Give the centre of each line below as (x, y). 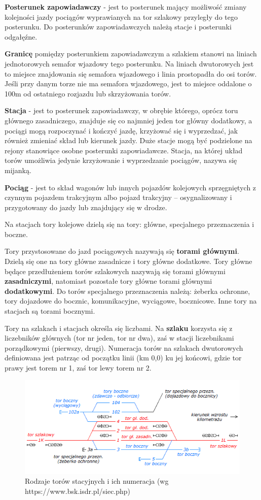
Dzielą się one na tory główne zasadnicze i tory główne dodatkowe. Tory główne (128, 261)
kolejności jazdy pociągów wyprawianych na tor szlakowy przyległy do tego (121, 16)
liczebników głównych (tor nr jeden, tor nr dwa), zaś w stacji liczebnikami (119, 338)
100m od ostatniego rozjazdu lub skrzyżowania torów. (88, 93)
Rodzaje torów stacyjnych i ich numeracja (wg (97, 481)
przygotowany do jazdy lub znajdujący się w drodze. (86, 207)
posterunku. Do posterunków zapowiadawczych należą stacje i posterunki (118, 27)
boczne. (16, 234)
